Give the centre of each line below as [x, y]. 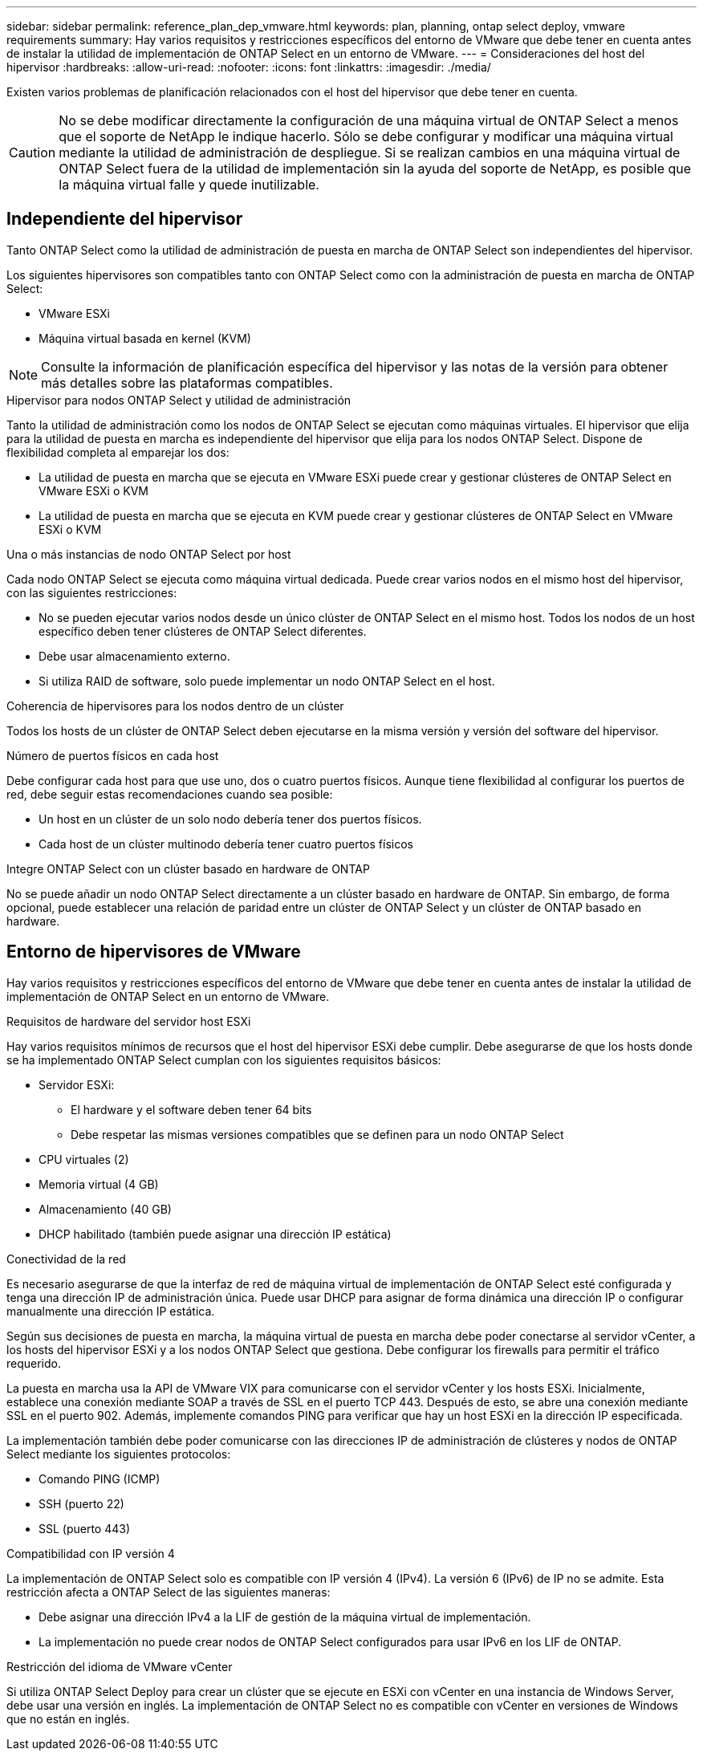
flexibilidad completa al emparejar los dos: [118, 452]
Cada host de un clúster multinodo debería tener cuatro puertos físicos [226, 844]
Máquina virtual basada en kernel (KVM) [145, 338]
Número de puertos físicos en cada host [113, 755]
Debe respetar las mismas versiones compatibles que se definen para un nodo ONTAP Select [317, 1134]
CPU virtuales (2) [84, 1159]
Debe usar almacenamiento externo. [134, 656]
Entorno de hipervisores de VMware [154, 952]
